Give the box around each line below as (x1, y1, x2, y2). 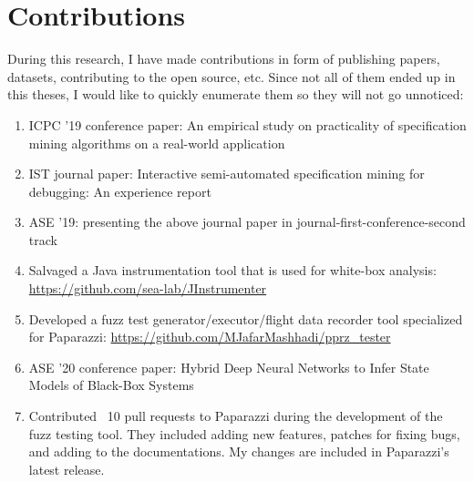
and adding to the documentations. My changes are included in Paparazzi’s (28, 442, 449, 461)
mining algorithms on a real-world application (28, 133, 285, 152)
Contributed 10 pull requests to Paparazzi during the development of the (28, 406, 443, 426)
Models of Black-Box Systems (28, 375, 194, 395)
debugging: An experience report (28, 181, 211, 200)
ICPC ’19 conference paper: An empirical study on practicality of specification (28, 115, 467, 134)
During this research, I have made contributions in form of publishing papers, (7, 49, 440, 68)
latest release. (28, 459, 105, 478)
